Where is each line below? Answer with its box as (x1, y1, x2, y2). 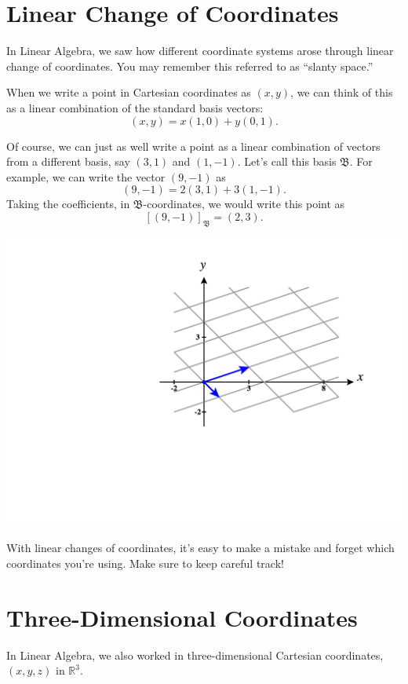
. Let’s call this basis (237, 153, 337, 170)
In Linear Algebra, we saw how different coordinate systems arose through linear (6, 42, 394, 59)
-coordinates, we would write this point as (143, 196, 345, 212)
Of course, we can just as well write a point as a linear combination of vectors (6, 137, 381, 154)
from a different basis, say (6, 153, 130, 170)
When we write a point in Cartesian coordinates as (6, 84, 251, 101)
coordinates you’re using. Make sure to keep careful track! (6, 555, 284, 572)
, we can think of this (290, 84, 393, 101)
